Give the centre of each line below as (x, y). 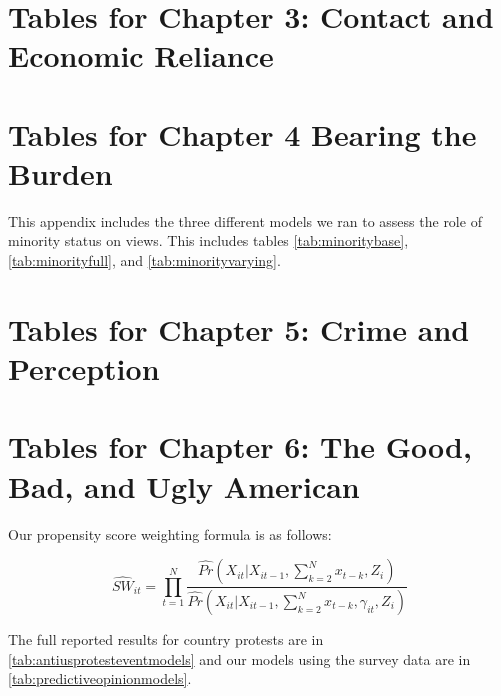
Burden (60, 172)
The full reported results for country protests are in (166, 639)
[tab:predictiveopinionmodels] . (100, 678)
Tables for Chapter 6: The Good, (240, 446)
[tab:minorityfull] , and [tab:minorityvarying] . (144, 260)
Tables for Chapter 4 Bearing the (242, 133)
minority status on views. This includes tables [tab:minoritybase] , (208, 240)
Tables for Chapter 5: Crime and (239, 328)
